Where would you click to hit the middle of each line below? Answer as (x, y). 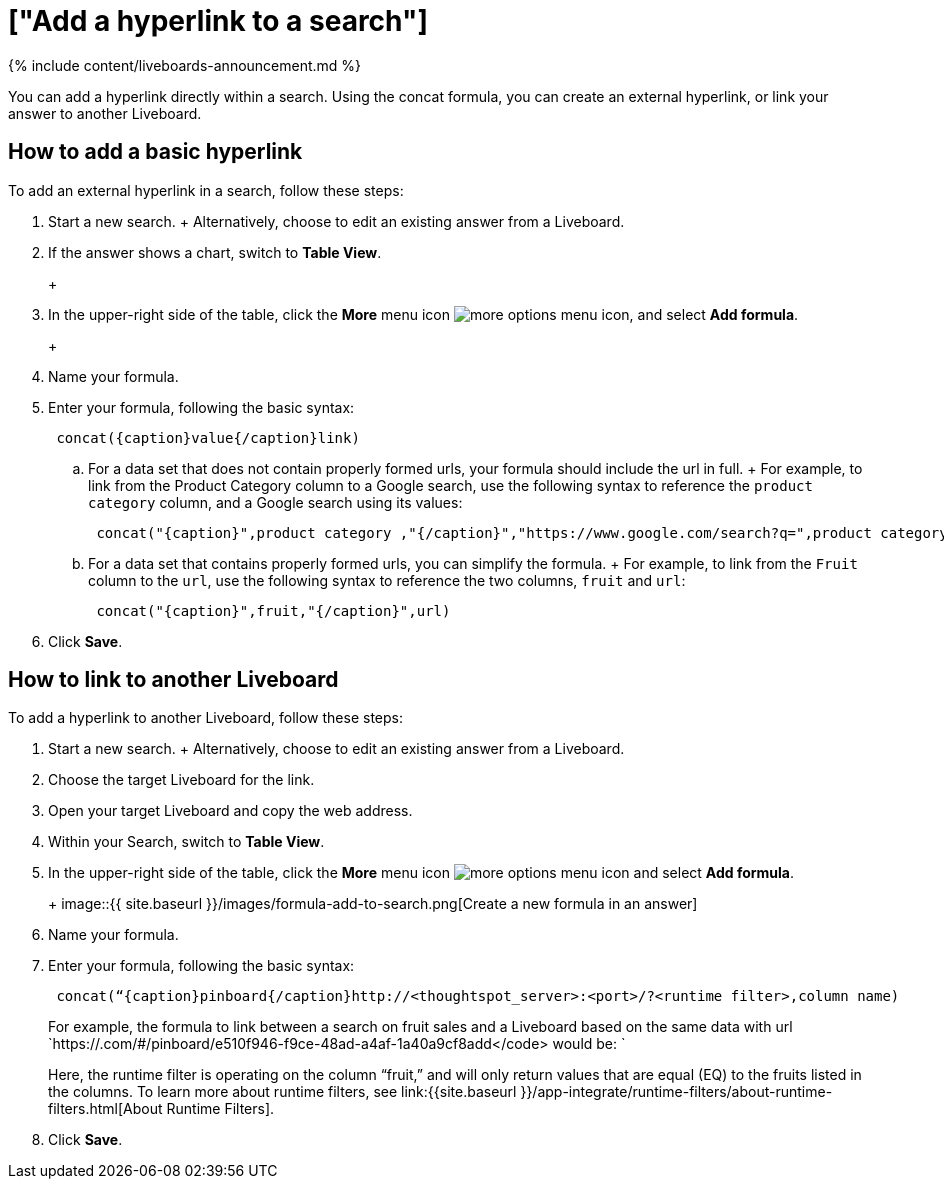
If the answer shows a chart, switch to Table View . (215, 252)
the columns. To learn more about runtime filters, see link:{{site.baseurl (282, 1092)
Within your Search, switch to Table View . (186, 842)
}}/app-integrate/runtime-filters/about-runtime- (676, 1092)
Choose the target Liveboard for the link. (181, 780)
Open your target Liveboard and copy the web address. (230, 811)
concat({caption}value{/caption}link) (208, 437)
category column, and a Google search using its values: (275, 502)
